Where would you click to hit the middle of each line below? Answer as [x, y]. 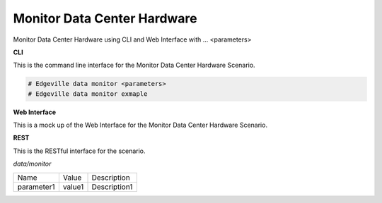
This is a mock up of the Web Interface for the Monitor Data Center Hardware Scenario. [140, 125]
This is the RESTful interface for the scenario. [79, 151]
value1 [73, 187]
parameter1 [36, 187]
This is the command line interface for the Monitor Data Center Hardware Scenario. [134, 65]
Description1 [112, 187]
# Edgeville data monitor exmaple [88, 94]
